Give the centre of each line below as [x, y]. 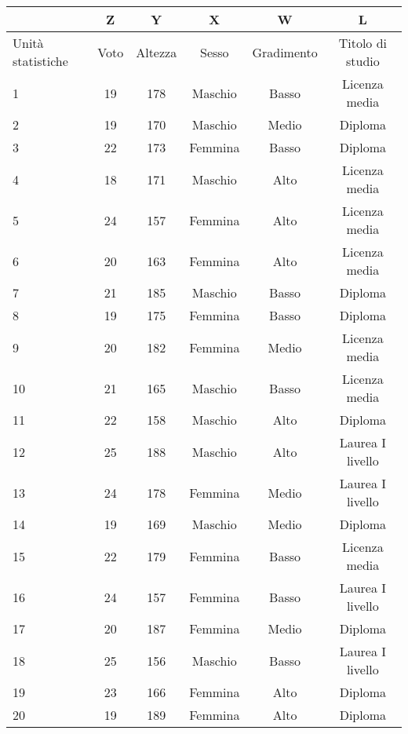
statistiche [40, 61]
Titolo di [363, 43]
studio [362, 61]
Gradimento [285, 52]
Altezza [157, 52]
